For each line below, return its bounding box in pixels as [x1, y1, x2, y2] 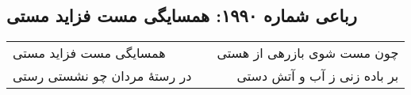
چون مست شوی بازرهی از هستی [217, 44, 399, 63]
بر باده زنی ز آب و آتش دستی [236, 66, 399, 85]
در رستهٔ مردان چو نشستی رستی [13, 66, 192, 85]
